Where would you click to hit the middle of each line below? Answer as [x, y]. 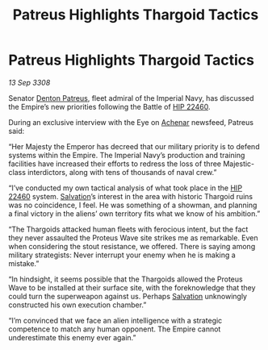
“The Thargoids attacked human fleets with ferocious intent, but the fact [128, 229]
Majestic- [239, 164]
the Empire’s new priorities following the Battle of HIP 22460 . [109, 106]
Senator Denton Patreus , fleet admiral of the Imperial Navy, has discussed [131, 98]
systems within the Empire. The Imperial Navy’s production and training [127, 155]
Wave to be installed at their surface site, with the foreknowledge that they [132, 287]
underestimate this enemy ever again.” [72, 337]
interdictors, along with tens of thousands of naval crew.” [122, 172]
